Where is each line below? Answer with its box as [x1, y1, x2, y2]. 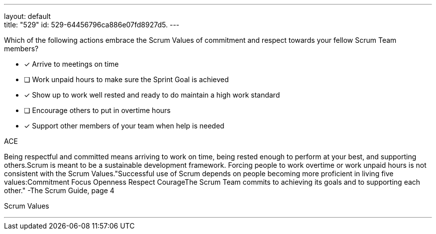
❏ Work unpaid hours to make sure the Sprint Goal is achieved [24, 75, 229, 84]
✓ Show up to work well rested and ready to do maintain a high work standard [24, 91, 280, 99]
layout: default [4, 12, 51, 20]
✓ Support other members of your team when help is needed [24, 121, 224, 130]
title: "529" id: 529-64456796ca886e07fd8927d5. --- [4, 20, 180, 29]
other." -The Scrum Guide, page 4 [4, 186, 114, 195]
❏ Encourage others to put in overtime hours [24, 106, 171, 115]
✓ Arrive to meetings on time [24, 60, 119, 68]
